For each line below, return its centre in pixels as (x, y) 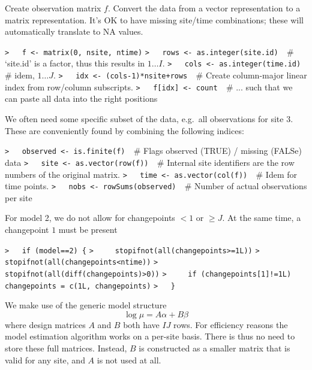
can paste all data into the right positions (81, 98)
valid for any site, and (45, 360)
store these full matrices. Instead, (66, 348)
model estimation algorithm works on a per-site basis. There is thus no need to (150, 336)
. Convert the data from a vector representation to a (204, 8)
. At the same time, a (262, 218)
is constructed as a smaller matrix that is (214, 348)
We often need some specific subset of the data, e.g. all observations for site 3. (149, 119)
